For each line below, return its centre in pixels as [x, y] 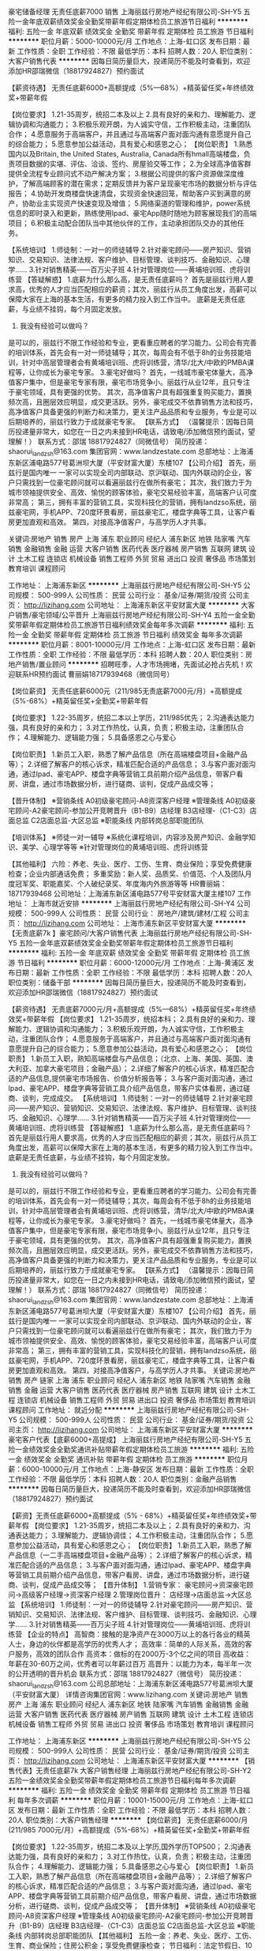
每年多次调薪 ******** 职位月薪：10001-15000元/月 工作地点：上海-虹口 [135, 1800]
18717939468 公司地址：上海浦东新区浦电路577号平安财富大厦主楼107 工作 [130, 893]
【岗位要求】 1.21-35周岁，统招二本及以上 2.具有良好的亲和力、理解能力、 [129, 114]
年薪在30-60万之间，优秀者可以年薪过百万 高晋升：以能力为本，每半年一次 [130, 1663]
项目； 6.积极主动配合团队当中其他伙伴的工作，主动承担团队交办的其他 [123, 223]
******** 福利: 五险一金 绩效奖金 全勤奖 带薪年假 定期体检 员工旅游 [118, 1791]
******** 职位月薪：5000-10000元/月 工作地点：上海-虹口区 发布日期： [126, 41]
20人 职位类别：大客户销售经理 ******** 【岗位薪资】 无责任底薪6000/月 [128, 1820]
